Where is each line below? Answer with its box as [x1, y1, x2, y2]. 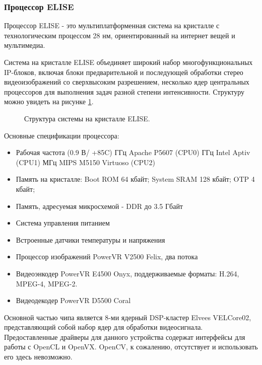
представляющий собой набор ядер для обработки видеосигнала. [4, 322, 203, 332]
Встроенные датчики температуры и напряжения [16, 234, 165, 245]
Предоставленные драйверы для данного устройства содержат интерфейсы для [4, 331, 245, 342]
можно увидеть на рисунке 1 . [4, 96, 94, 107]
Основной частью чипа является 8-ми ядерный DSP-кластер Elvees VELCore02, [4, 312, 251, 322]
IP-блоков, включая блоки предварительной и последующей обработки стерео [4, 66, 243, 77]
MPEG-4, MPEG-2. [16, 278, 78, 288]
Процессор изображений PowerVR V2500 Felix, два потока [16, 251, 198, 262]
